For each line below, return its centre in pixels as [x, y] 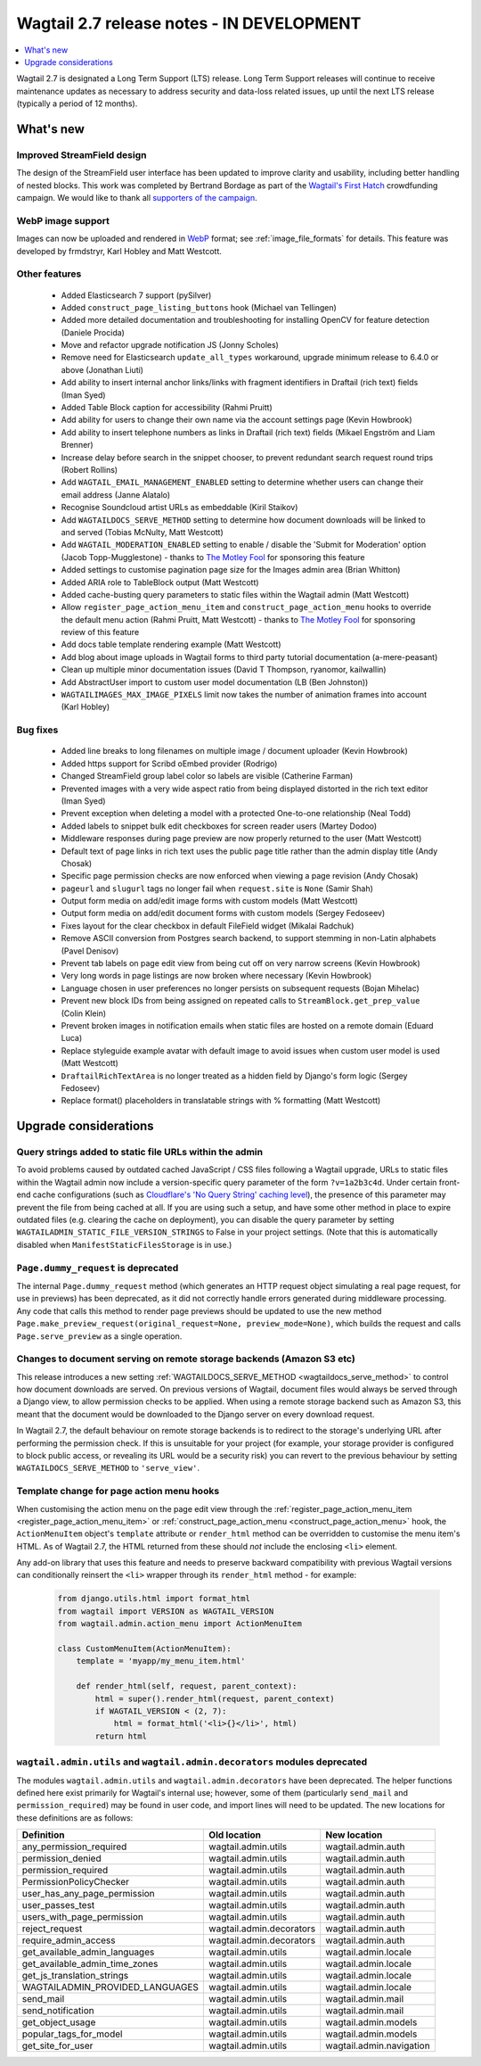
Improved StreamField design [82, 154]
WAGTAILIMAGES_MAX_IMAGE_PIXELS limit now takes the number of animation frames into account [244, 695]
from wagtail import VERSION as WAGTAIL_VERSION [166, 1611]
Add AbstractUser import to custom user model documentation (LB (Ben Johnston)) [215, 682]
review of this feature [100, 632]
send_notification [58, 2011]
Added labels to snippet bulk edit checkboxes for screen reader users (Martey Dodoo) [219, 826]
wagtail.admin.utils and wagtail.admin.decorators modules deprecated [192, 1762]
